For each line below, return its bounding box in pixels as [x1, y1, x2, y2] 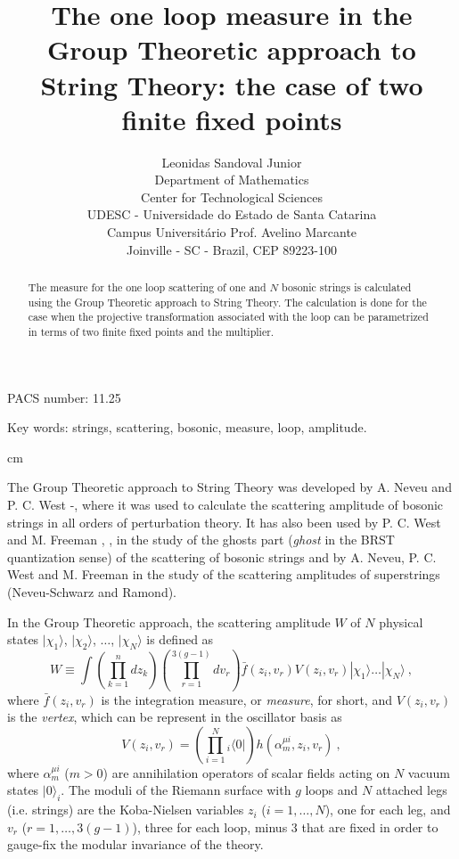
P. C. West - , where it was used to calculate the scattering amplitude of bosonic [7, 495, 444, 514]
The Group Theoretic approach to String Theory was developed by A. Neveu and [7, 478, 452, 496]
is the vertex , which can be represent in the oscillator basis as [7, 708, 342, 726]
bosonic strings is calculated [282, 280, 412, 295]
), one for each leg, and [324, 800, 451, 819]
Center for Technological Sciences [141, 187, 323, 206]
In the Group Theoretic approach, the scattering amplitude [7, 612, 331, 631]
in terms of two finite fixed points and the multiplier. [28, 324, 275, 340]
